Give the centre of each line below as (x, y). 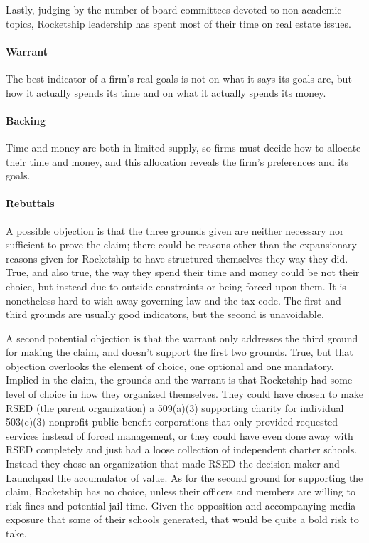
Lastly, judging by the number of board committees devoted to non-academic (174, 9)
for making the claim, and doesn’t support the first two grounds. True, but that (180, 352)
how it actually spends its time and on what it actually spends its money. (166, 92)
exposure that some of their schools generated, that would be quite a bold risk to (182, 519)
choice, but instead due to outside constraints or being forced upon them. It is (176, 286)
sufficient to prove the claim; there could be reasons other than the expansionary (181, 244)
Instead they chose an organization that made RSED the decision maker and (173, 464)
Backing (26, 120)
